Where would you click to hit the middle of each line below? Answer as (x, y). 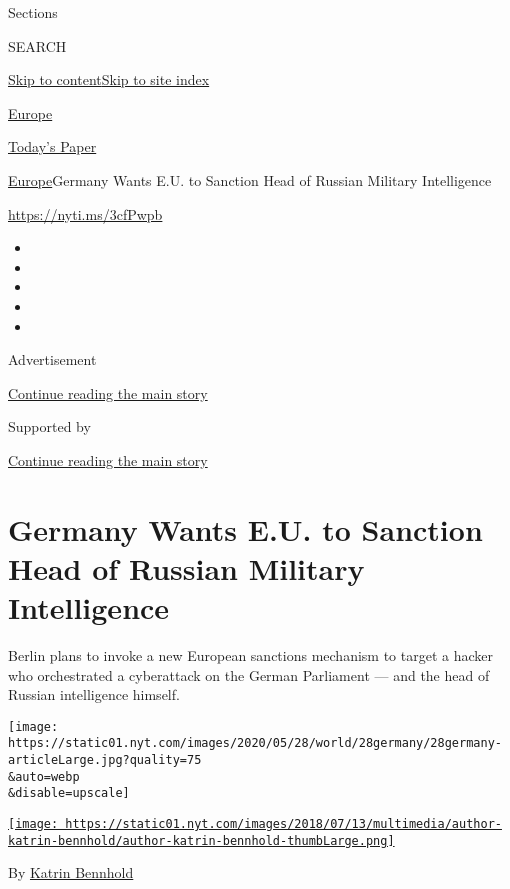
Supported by (49, 426)
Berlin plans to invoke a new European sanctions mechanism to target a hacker (250, 655)
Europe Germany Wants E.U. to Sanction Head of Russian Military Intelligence (250, 179)
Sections (33, 12)
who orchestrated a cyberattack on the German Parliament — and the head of (249, 674)
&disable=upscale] (69, 793)
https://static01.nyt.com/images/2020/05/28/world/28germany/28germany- (255, 743)
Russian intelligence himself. (94, 694)
